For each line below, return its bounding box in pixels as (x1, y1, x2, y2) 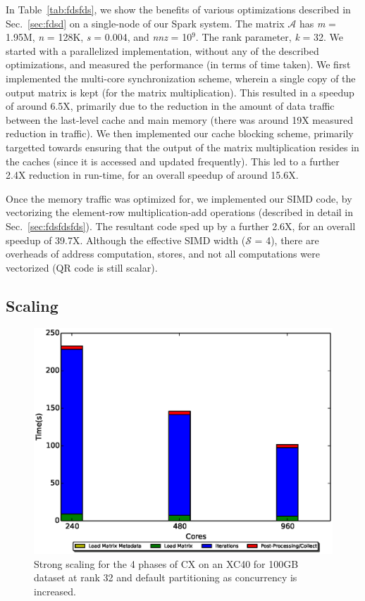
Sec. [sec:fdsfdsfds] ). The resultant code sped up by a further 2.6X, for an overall (6, 218, 356, 233)
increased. (34, 584, 77, 599)
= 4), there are (254, 232, 319, 247)
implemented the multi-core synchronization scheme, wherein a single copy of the (6, 70, 356, 85)
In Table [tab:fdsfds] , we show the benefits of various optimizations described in (6, 2, 351, 16)
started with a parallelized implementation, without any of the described (6, 43, 319, 58)
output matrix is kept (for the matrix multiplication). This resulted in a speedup (6, 84, 354, 99)
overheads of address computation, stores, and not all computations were (6, 246, 320, 261)
